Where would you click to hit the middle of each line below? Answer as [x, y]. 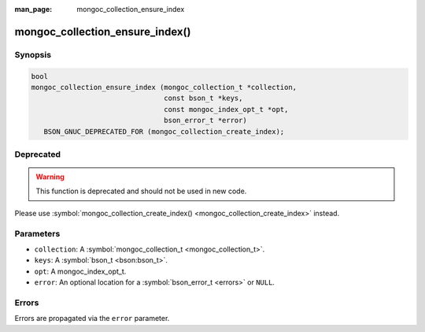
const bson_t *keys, [203, 98]
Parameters [37, 233]
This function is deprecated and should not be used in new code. [141, 191]
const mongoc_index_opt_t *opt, [226, 109]
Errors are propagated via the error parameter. [92, 319]
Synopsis [33, 54]
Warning [50, 177]
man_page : [33, 9]
